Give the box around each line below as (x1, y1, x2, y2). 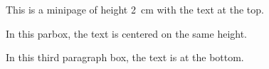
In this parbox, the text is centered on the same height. (6, 26, 248, 41)
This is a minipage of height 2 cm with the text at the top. (6, 2, 264, 16)
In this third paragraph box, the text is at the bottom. (6, 50, 244, 65)
